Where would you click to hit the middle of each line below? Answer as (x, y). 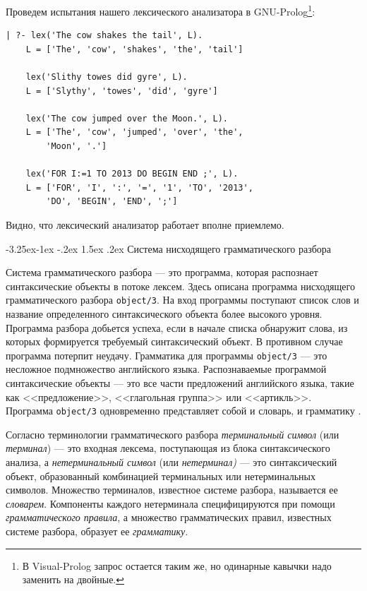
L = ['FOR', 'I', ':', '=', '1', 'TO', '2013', (139, 187)
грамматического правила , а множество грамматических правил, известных (169, 517)
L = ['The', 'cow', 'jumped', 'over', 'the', (134, 132)
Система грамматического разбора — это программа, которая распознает (162, 272)
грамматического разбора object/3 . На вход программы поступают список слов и (182, 300)
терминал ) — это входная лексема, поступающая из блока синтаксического (168, 448)
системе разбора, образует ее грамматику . (97, 531)
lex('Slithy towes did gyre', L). (107, 77)
